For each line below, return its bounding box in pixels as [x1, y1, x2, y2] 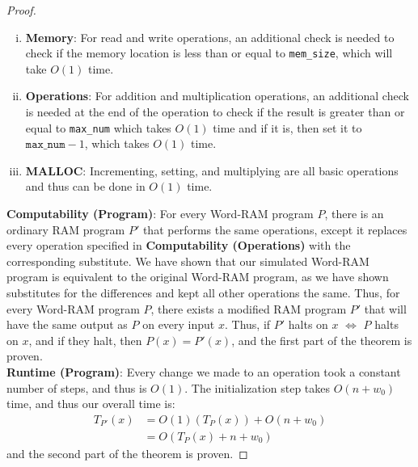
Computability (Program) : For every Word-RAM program [6, 205, 314, 222]
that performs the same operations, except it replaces [142, 221, 407, 238]
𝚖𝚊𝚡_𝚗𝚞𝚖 [25, 139, 65, 151]
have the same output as [6, 316, 128, 333]
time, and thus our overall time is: [6, 395, 175, 412]
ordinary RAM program [6, 221, 125, 238]
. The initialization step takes [184, 379, 331, 396]
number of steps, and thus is [6, 379, 147, 396]
